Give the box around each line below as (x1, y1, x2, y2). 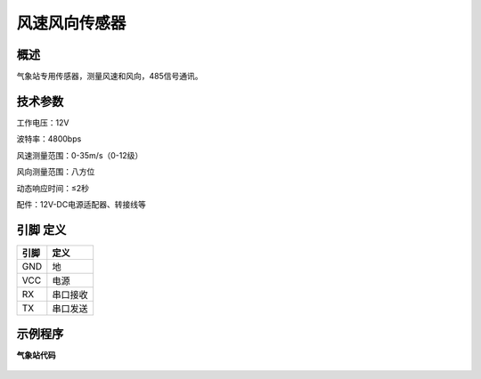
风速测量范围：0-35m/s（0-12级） (16, 149, 143, 160)
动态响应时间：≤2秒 (16, 182, 89, 193)
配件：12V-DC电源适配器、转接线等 (16, 198, 146, 209)
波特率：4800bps (16, 133, 82, 144)
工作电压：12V (16, 117, 69, 128)
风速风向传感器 (16, 13, 126, 33)
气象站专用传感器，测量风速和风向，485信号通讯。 (16, 71, 204, 82)
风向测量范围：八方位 (16, 166, 95, 177)
